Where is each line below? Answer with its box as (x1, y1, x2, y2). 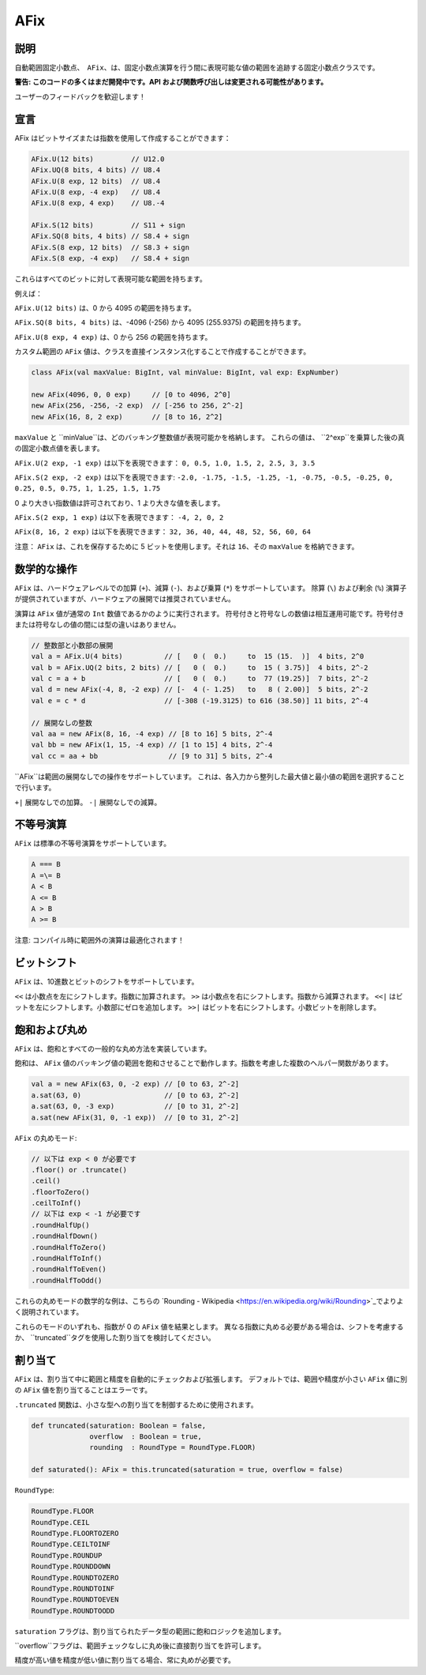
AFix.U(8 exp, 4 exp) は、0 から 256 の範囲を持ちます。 (14, 332, 212, 341)
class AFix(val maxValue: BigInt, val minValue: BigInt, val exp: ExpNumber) (31, 368, 339, 377)
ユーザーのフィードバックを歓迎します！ (14, 92, 146, 101)
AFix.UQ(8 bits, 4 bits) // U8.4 (31, 166, 161, 175)
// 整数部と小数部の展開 (31, 641, 114, 649)
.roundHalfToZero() (31, 1243, 106, 1252)
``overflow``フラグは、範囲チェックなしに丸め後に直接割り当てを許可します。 (14, 1641, 266, 1651)
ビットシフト (14, 956, 77, 969)
